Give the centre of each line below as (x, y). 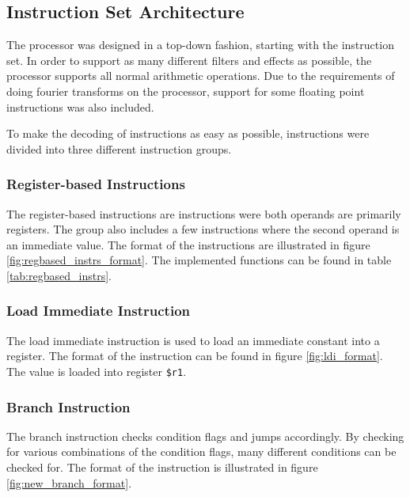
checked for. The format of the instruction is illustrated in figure (162, 467)
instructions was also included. (80, 106)
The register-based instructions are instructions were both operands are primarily (204, 213)
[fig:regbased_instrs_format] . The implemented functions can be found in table (199, 260)
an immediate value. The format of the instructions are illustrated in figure (188, 244)
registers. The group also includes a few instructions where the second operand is (203, 229)
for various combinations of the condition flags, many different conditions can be (201, 451)
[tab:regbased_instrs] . (59, 275)
